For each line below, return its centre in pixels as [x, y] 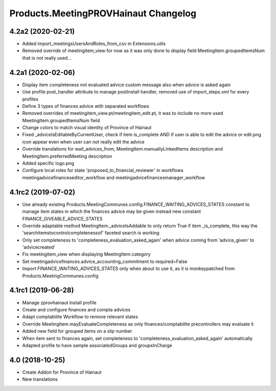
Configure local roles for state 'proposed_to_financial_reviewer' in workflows [103, 170]
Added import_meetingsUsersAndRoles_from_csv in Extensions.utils [94, 44]
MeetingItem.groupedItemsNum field [61, 120]
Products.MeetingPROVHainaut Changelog [103, 13]
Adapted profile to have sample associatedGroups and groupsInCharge [97, 345]
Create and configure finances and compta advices [76, 309]
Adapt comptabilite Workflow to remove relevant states [80, 317]
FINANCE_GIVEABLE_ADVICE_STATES [62, 218]
